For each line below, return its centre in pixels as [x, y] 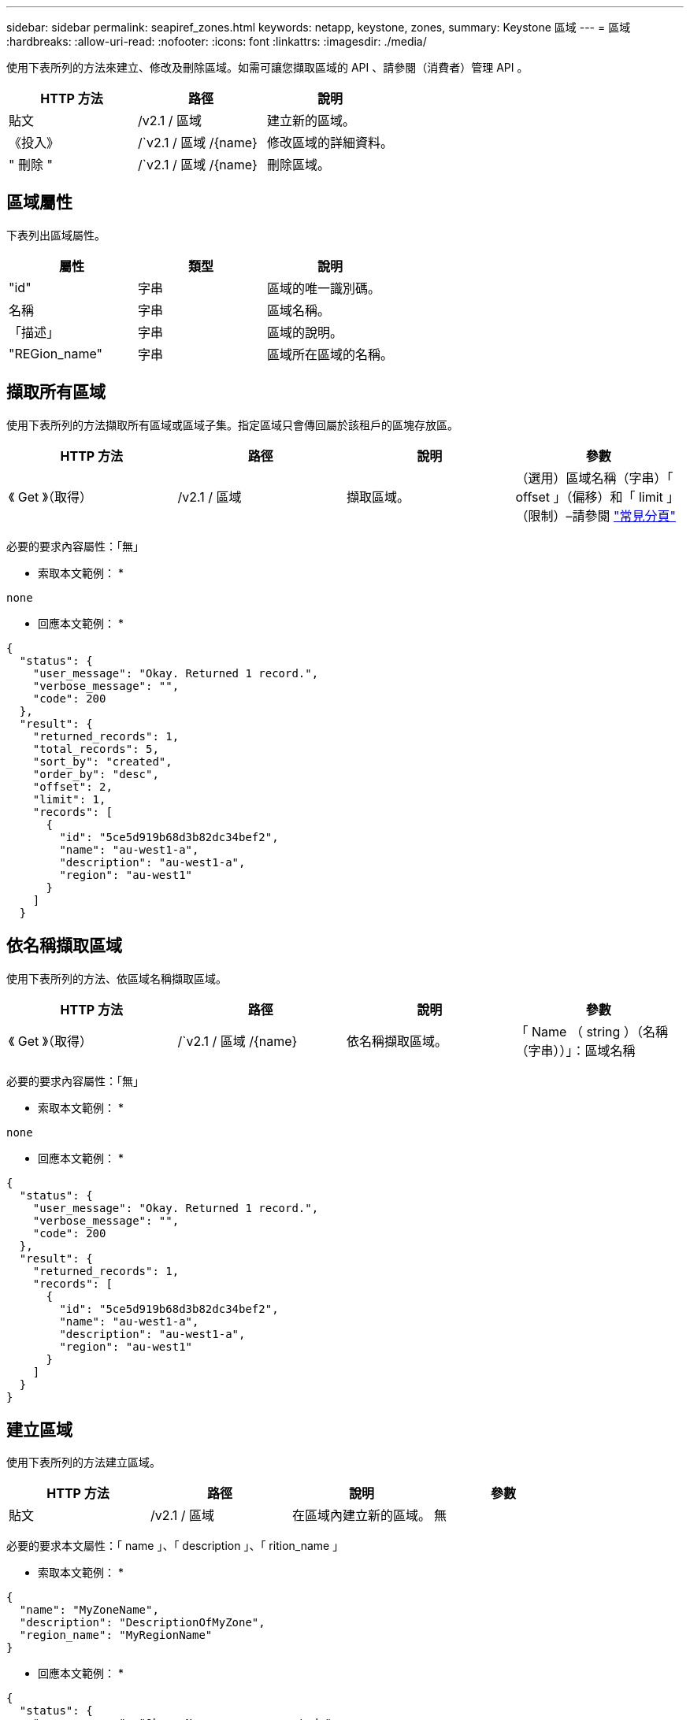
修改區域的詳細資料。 [330, 143]
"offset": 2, [72, 786]
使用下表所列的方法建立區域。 [83, 1462]
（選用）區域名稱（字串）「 [594, 478]
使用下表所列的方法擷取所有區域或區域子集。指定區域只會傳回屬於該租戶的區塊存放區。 [232, 424]
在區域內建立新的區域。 [362, 1516]
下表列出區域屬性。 [56, 235]
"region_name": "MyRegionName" [116, 1635]
